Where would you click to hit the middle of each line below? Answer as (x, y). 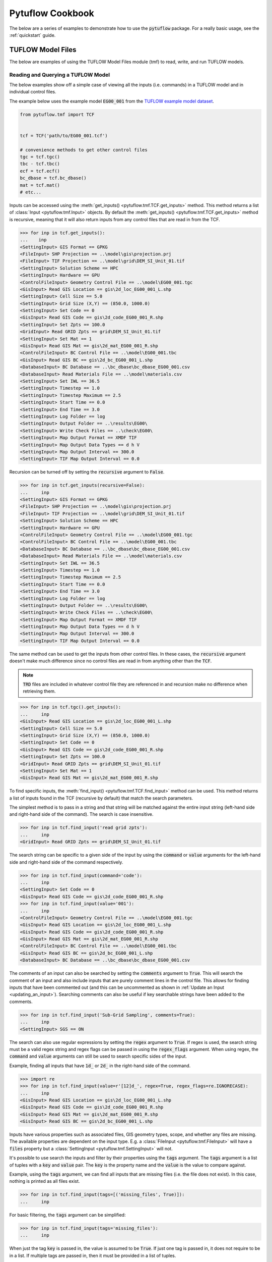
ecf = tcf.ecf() (40, 171)
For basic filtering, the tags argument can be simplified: (67, 1215)
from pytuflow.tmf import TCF (57, 114)
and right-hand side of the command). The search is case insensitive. (81, 814)
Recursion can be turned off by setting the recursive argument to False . (87, 472)
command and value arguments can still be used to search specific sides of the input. (98, 1056)
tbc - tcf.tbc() (40, 164)
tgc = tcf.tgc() (40, 157)
